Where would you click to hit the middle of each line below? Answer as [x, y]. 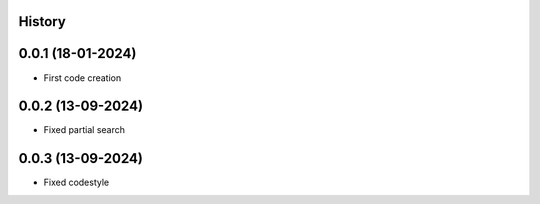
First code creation [82, 77]
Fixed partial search [84, 130]
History [42, 21]
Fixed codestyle [76, 182]
